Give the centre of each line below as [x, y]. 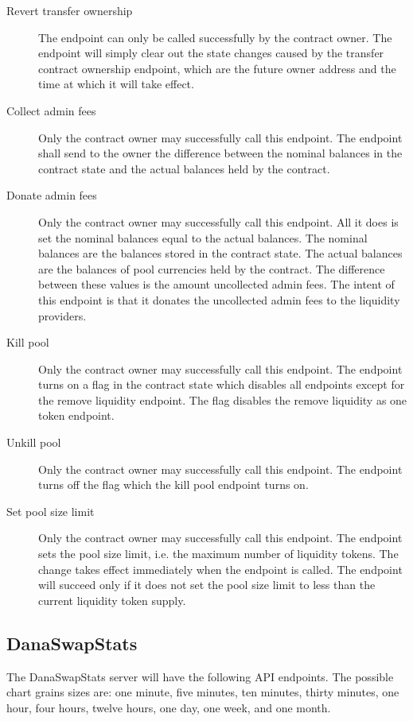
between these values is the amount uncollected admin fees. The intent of [216, 284]
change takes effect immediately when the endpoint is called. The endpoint [220, 569]
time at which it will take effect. [116, 84]
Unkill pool [34, 442]
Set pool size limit [51, 511]
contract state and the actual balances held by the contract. [184, 168]
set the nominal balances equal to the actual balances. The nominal [203, 237]
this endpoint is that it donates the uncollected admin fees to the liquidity [219, 299]
